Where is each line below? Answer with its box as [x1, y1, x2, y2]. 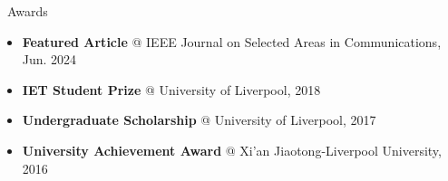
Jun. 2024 [22, 50, 77, 69]
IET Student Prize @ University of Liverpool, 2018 [22, 80, 321, 99]
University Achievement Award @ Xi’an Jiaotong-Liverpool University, [22, 140, 442, 159]
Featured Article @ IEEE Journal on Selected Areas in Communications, [22, 32, 442, 51]
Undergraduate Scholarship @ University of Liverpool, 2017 [22, 110, 376, 129]
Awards [6, 2, 48, 20]
